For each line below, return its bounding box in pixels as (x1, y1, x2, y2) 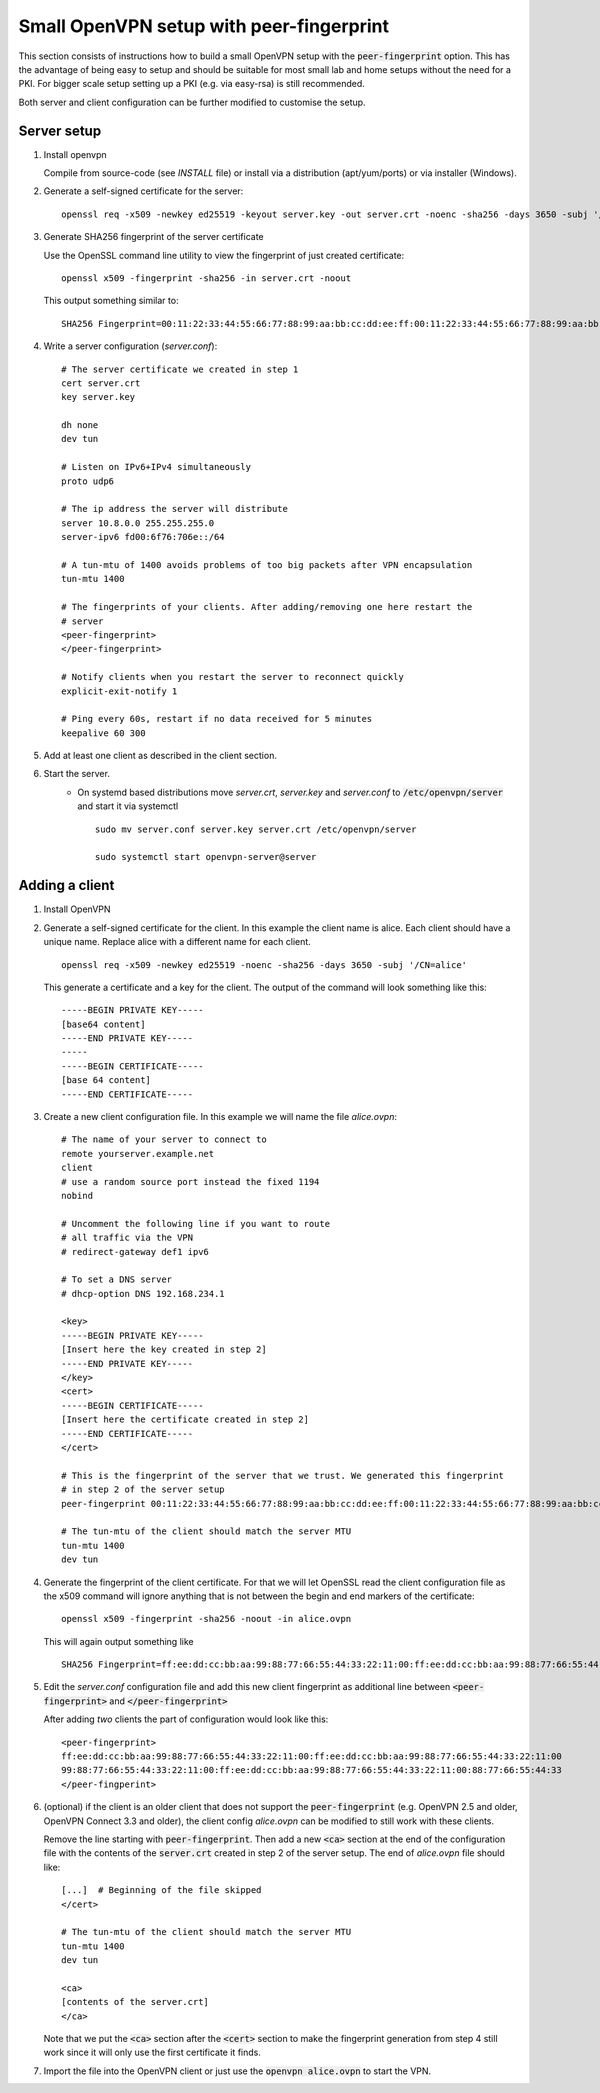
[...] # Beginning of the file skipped (61, 1885, 262, 1896)
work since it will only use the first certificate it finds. (43, 2046, 262, 2059)
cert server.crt (61, 377, 141, 389)
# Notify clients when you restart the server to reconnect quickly (61, 671, 404, 683)
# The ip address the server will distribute (61, 503, 289, 515)
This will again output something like (43, 1635, 194, 1647)
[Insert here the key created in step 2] (61, 1344, 267, 1355)
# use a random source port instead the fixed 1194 (61, 1176, 320, 1187)
